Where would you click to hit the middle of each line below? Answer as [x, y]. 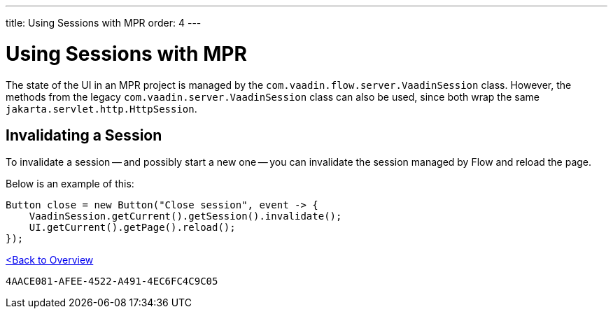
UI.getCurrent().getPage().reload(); [132, 228]
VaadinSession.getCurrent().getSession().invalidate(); [185, 216]
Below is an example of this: [70, 184]
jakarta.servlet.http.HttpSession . [101, 108]
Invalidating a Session [84, 135]
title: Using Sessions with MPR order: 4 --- [104, 23]
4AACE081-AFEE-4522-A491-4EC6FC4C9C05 [112, 281]
